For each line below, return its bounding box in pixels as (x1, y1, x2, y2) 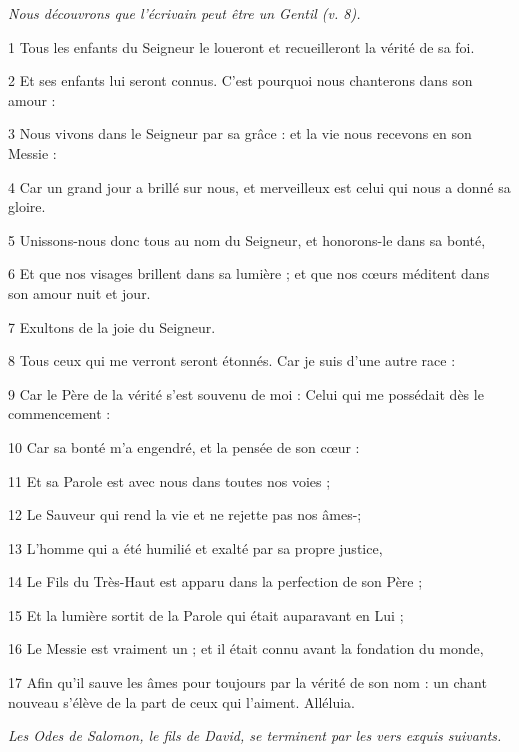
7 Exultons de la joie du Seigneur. (8, 316, 216, 337)
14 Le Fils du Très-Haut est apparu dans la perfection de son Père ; (8, 571, 423, 592)
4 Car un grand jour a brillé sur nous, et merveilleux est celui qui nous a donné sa (8, 176, 511, 197)
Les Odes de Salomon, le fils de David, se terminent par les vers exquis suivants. (8, 725, 502, 746)
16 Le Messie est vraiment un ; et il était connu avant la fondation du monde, (8, 638, 484, 659)
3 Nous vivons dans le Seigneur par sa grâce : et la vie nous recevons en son (8, 123, 472, 144)
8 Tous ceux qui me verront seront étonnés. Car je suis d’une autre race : (8, 350, 456, 371)
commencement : (8, 403, 111, 424)
